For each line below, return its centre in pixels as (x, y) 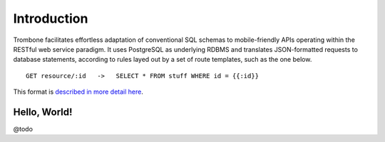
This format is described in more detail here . (78, 92)
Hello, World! (43, 112)
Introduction (51, 18)
